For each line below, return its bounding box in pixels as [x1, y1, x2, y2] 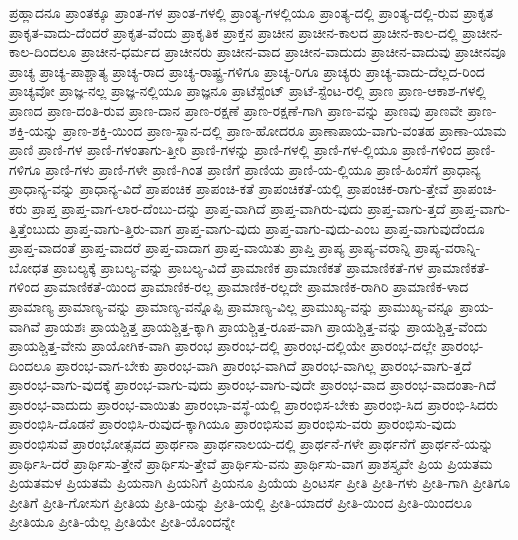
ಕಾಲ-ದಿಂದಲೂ [9, 41, 77, 62]
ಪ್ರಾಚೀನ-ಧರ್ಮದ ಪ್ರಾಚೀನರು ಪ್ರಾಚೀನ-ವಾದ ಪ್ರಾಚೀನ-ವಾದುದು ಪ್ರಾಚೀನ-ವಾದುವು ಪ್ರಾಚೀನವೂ [80, 41, 506, 62]
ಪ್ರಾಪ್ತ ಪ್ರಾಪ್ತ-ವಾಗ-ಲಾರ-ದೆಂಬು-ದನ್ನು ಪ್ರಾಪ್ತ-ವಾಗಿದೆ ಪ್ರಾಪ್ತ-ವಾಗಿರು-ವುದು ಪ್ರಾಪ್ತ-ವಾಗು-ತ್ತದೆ [31, 197, 446, 218]
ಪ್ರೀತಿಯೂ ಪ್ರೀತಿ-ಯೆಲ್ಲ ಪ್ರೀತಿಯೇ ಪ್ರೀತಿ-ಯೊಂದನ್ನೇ [9, 511, 235, 532]
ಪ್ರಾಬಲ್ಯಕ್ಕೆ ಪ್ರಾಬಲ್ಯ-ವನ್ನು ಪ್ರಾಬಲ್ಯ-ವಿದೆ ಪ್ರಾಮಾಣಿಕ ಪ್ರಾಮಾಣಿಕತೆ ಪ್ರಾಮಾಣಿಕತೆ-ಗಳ [53, 256, 424, 277]
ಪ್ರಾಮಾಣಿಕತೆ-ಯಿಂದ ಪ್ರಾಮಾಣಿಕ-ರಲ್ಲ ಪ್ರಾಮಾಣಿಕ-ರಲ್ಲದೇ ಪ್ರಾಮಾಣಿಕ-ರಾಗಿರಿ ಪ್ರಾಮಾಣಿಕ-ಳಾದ [44, 276, 469, 297]
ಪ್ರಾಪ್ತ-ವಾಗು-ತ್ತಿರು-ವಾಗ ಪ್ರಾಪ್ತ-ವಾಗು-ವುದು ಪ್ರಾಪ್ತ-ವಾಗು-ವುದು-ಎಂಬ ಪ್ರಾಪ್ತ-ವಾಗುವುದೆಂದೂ [64, 217, 485, 238]
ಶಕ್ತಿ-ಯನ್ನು [9, 119, 59, 140]
